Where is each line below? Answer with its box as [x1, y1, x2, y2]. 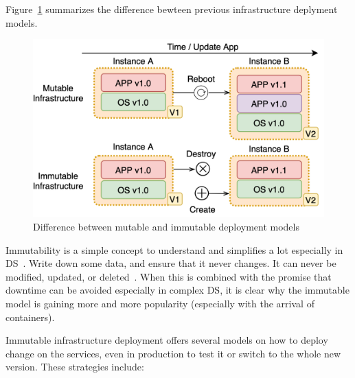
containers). [5, 309, 55, 324]
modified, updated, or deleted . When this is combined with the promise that [5, 269, 332, 283]
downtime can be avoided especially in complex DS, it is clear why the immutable [5, 283, 350, 297]
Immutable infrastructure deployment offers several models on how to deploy [5, 333, 328, 347]
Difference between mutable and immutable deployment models [33, 219, 299, 233]
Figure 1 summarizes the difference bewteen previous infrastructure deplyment [5, 2, 338, 16]
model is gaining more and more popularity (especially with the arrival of [5, 296, 314, 310]
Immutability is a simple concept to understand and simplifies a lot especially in [5, 242, 343, 257]
